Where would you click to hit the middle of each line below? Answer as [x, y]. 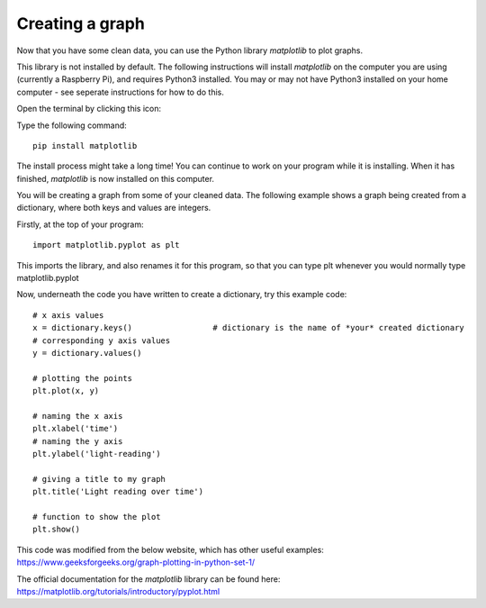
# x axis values [68, 315]
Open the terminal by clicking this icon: [89, 109]
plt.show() [57, 530]
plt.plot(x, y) [66, 391]
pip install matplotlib [85, 145]
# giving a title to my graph [99, 479]
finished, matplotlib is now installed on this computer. [116, 178]
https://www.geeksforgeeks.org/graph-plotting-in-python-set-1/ [136, 562]
